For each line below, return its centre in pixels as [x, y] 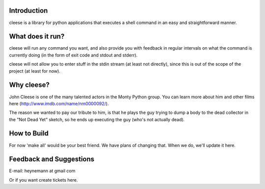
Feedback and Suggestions [52, 159]
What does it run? [37, 37]
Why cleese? [29, 85]
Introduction [28, 11]
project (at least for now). [35, 71]
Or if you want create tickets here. [43, 180]
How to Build [29, 133]
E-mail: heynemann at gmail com [42, 171]
